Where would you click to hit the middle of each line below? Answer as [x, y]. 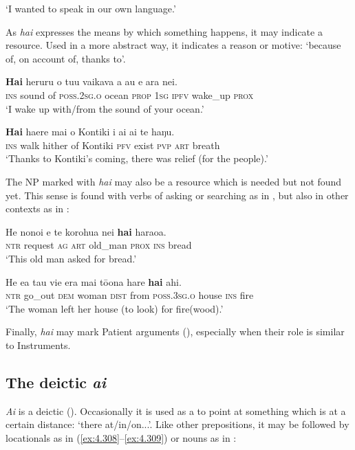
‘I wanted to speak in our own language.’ [91, 8]
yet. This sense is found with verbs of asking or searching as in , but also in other [177, 195]
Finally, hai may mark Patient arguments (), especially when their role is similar [175, 331]
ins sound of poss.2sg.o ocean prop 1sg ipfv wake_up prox [130, 94]
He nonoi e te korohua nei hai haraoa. [86, 231]
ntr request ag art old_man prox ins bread [99, 245]
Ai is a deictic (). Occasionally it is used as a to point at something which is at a [176, 410]
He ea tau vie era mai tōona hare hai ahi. [94, 281]
